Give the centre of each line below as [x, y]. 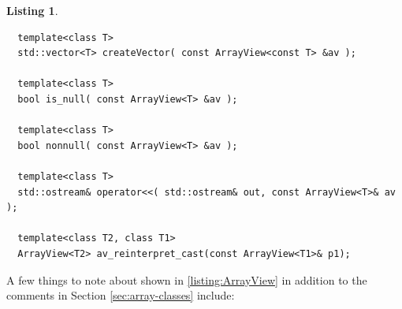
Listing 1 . [32, 10]
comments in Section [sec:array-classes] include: [121, 295]
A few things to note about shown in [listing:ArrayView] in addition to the [187, 279]
